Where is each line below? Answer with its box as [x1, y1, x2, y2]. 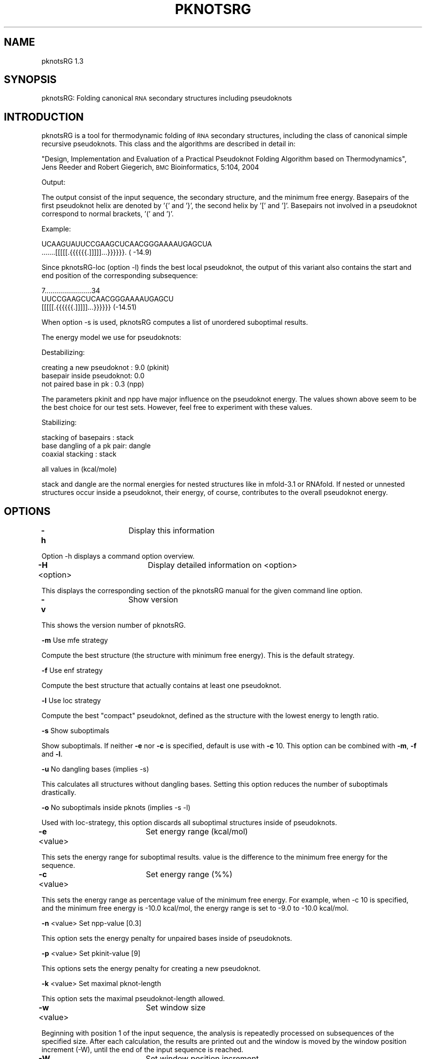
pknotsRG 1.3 [41, 56, 84, 65]
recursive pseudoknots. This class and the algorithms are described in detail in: [41, 140, 296, 148]
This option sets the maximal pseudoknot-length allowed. [41, 994, 225, 1003]
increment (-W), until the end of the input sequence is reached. [41, 1045, 244, 1054]
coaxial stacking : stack [41, 450, 117, 459]
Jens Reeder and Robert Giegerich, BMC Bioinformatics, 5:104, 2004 [41, 163, 259, 172]
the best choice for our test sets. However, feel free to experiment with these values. [41, 403, 313, 412]
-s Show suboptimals [41, 726, 109, 735]
